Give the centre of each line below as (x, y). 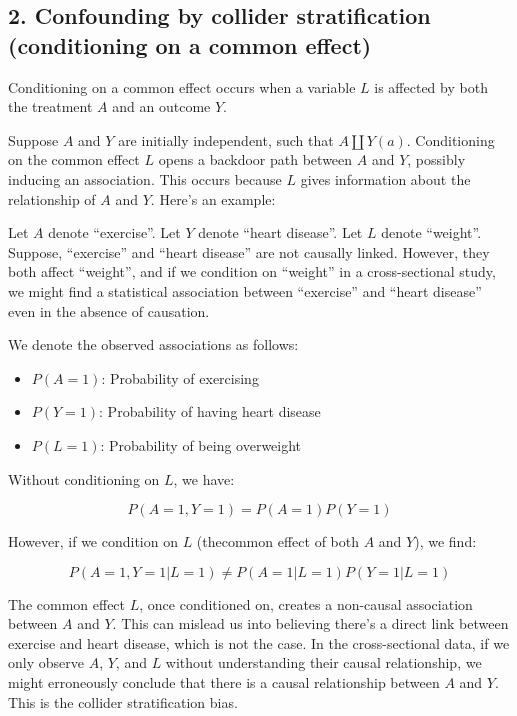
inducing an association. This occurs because (145, 178)
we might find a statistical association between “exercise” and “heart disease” (245, 290)
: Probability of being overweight (201, 444)
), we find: (445, 541)
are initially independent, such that (226, 139)
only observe (46, 662)
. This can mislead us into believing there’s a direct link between (310, 623)
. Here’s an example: (213, 198)
